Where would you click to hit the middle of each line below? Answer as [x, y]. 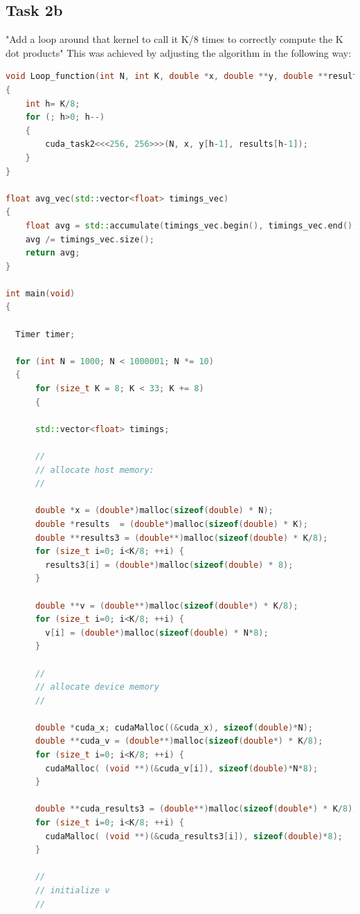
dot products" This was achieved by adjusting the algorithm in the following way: [179, 52]
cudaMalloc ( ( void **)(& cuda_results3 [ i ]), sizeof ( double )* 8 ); [194, 836]
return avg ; [53, 253]
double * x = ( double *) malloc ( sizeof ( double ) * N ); [154, 511]
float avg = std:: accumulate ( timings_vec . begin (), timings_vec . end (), [191, 225]
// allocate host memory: [94, 470]
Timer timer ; [45, 334]
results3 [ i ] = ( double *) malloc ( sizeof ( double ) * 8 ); [169, 565]
